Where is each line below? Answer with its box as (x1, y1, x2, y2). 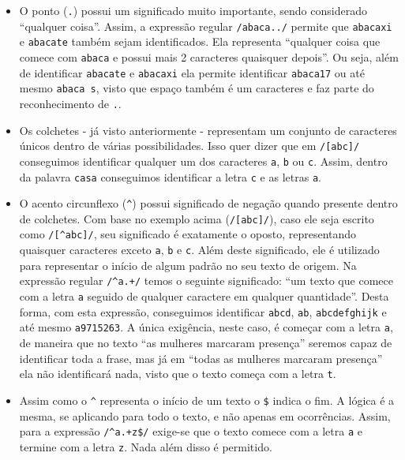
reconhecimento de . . (19, 95, 122, 111)
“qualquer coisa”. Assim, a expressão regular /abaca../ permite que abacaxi (19, 17, 392, 34)
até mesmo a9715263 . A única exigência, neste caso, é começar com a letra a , (19, 319, 393, 335)
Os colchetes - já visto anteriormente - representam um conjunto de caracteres (19, 122, 397, 138)
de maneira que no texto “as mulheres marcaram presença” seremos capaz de (19, 335, 392, 350)
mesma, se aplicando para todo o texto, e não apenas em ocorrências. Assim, (19, 407, 391, 424)
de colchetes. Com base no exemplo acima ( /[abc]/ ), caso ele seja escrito (19, 210, 374, 226)
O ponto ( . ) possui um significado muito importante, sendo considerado (19, 2, 367, 18)
